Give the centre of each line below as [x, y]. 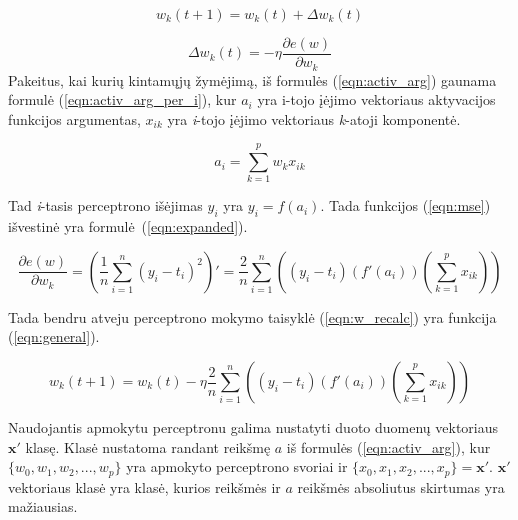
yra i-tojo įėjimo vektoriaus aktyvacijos [376, 99]
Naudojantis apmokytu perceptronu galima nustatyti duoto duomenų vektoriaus [253, 427]
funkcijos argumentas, [74, 118]
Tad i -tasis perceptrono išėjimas [105, 205]
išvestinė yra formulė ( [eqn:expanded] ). [128, 226]
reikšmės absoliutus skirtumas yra [401, 486]
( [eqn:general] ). [54, 336]
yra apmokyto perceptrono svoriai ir [237, 466]
